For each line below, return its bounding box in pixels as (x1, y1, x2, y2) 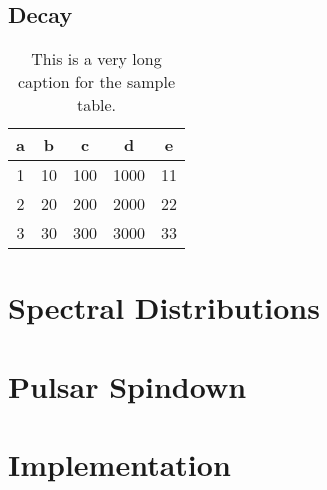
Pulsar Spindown (8, 365, 247, 406)
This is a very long (31, 47, 162, 71)
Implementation (8, 444, 231, 485)
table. (76, 93, 117, 117)
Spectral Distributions (8, 287, 320, 328)
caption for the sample (17, 70, 176, 94)
